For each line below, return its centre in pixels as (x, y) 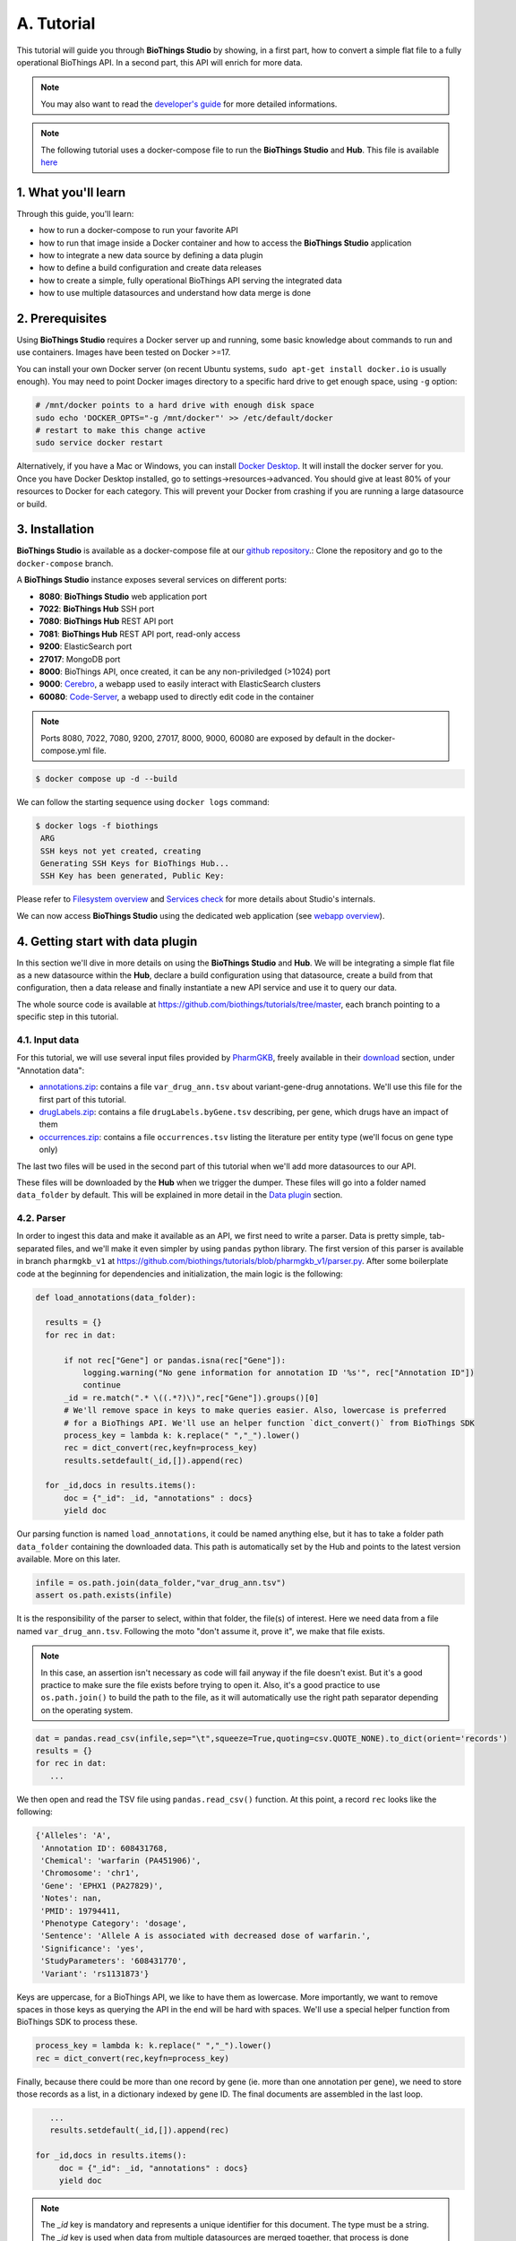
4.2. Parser (41, 1218)
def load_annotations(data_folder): (116, 1297)
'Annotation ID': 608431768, (104, 1848)
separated (35, 1248)
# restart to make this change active (120, 430)
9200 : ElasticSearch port (86, 646)
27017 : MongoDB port (80, 659)
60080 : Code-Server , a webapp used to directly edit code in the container (176, 697)
